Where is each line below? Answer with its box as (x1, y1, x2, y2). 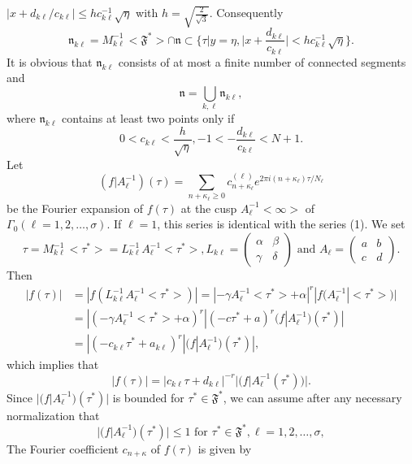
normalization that (7, 406, 100, 423)
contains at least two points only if (62, 110, 235, 127)
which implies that (7, 356, 99, 373)
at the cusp (180, 199, 237, 216)
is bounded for (112, 388, 184, 405)
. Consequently (209, 4, 284, 20)
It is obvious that (7, 53, 93, 70)
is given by (197, 440, 252, 457)
